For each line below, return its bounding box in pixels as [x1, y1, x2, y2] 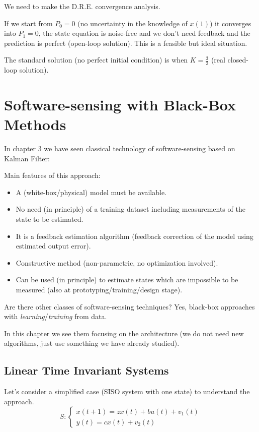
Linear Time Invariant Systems [4, 362, 169, 378]
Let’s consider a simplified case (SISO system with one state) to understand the [4, 386, 250, 397]
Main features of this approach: [4, 170, 101, 180]
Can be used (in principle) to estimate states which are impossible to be [16, 274, 238, 285]
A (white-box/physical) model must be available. [16, 187, 167, 197]
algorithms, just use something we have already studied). [4, 338, 180, 348]
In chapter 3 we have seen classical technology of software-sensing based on [4, 143, 235, 154]
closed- [227, 54, 248, 65]
